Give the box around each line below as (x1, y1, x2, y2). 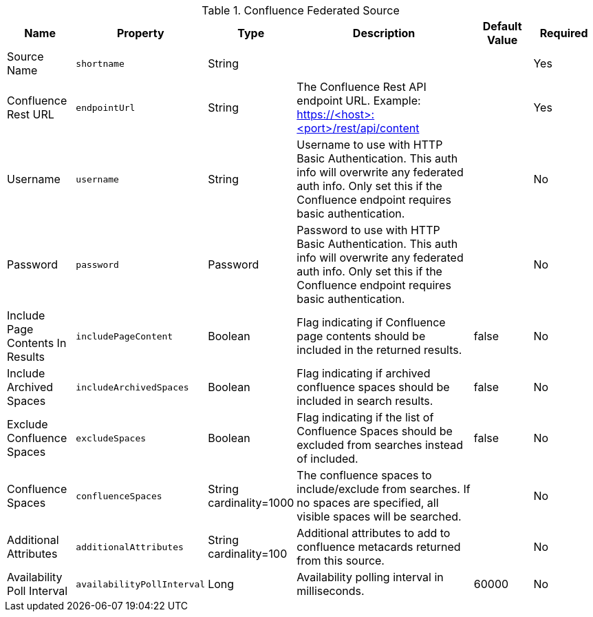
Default (482, 19, 522, 33)
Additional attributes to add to (296, 526, 451, 540)
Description (352, 26, 416, 40)
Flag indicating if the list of (296, 410, 434, 424)
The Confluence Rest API (296, 80, 427, 94)
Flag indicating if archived (296, 366, 431, 380)
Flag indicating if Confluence (296, 315, 446, 329)
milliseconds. (296, 584, 365, 598)
